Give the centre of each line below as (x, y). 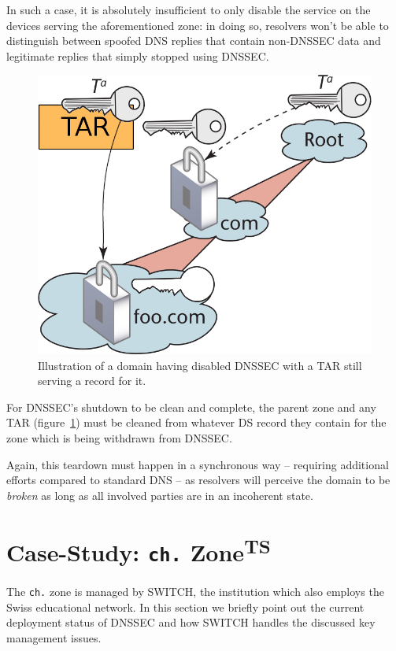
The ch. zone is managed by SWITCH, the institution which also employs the (195, 591)
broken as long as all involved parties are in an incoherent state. (160, 495)
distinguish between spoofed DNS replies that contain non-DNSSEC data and (194, 41)
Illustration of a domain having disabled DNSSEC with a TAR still (200, 365)
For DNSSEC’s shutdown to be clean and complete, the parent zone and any (191, 407)
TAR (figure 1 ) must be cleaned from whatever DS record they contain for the (196, 422)
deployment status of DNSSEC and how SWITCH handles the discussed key (191, 622)
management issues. (54, 637)
